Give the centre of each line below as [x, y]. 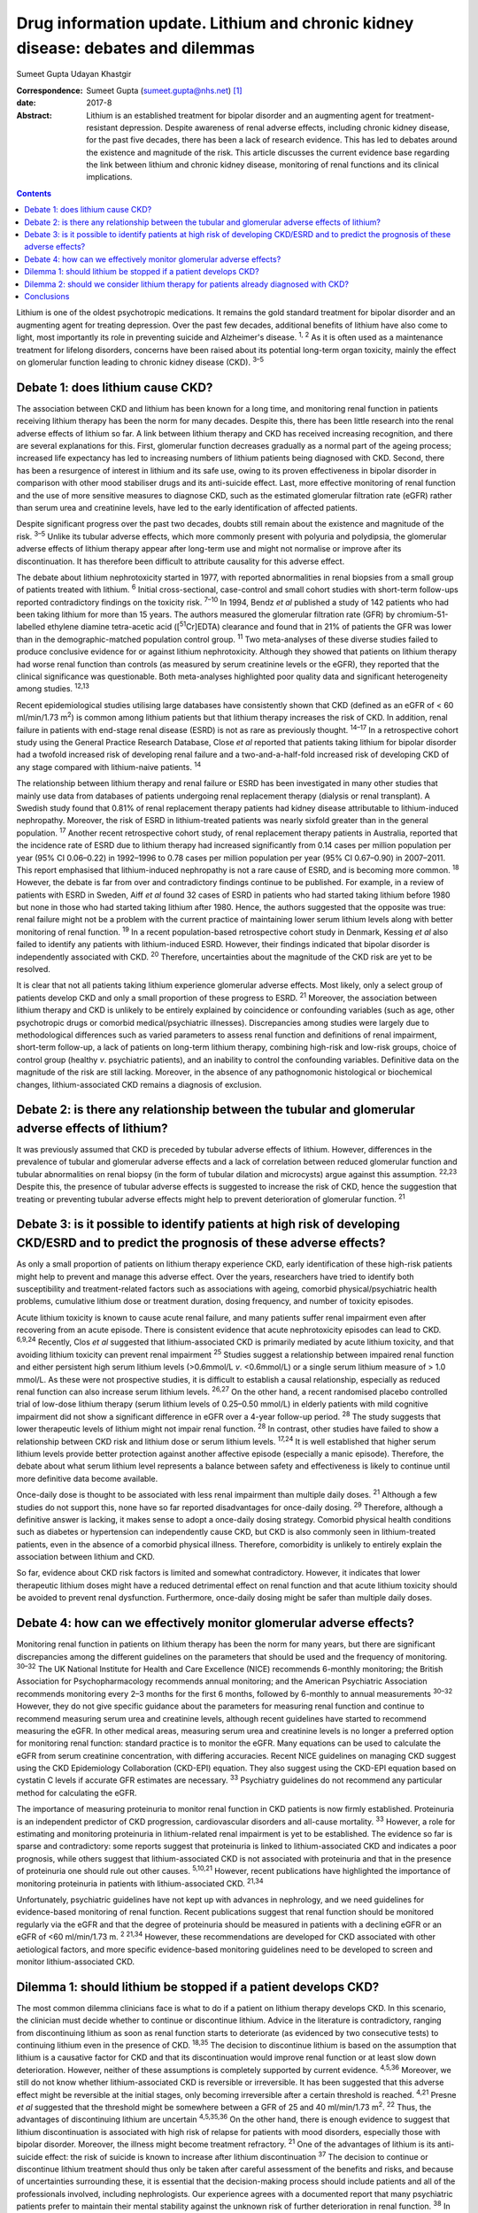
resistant [102, 127]
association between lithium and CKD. [85, 1557]
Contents [34, 193]
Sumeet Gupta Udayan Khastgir [74, 74]
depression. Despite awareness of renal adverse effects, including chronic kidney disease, [285, 127]
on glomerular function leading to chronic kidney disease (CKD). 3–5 [140, 361]
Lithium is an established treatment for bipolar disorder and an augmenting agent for [240, 115]
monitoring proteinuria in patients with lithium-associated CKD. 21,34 [140, 1883]
